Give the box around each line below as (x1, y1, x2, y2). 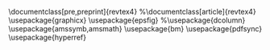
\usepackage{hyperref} (8, 32, 87, 42)
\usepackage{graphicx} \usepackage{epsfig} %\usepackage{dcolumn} (8, 15, 246, 25)
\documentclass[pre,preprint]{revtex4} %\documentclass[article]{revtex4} (8, 7, 256, 16)
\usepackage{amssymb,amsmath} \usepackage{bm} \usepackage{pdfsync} (8, 24, 263, 33)
